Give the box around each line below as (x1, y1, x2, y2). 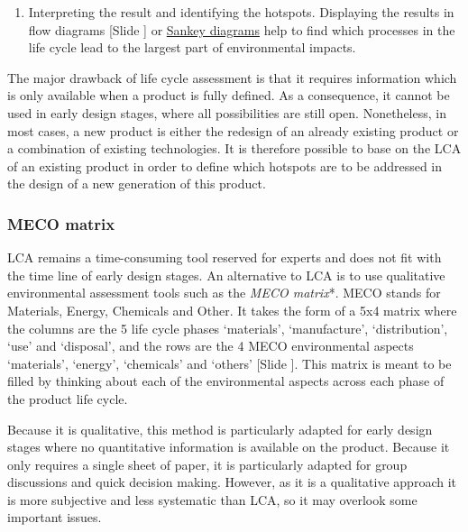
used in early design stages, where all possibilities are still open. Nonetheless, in (7, 103, 446, 122)
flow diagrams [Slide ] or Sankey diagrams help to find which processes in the (28, 20, 455, 39)
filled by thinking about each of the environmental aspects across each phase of (7, 371, 445, 390)
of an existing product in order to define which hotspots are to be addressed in (7, 156, 443, 175)
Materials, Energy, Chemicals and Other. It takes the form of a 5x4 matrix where (7, 300, 457, 319)
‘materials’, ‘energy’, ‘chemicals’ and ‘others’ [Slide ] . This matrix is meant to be (7, 353, 452, 372)
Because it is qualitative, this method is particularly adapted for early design (7, 419, 433, 438)
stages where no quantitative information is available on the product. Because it (7, 437, 450, 456)
